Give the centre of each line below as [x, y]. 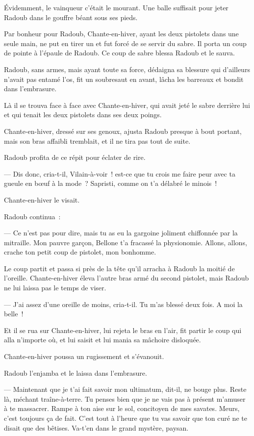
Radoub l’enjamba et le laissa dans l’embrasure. [76, 372]
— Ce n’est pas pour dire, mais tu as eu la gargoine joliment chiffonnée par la [121, 233]
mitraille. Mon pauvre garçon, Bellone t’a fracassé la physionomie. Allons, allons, [126, 242]
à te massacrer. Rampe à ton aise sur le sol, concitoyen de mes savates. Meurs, [122, 408]
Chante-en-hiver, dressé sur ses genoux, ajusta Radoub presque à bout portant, [123, 131]
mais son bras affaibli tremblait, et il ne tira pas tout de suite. [97, 141]
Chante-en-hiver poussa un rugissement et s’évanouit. [84, 356]
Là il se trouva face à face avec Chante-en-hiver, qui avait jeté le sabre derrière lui [127, 105]
